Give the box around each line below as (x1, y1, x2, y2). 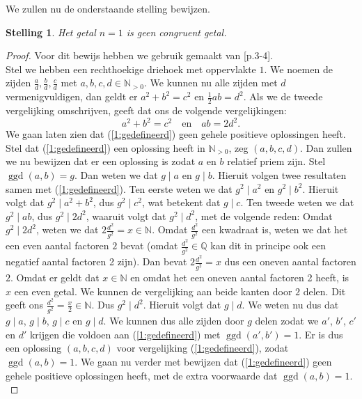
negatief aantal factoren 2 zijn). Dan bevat (6, 254, 187, 269)
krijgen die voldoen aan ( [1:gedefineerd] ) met (29, 327, 221, 341)
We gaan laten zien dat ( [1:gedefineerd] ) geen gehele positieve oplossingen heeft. (6, 127, 346, 141)
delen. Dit (303, 283, 346, 298)
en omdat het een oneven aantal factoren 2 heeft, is (130, 270, 349, 285)
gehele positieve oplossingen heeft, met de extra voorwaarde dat (6, 368, 278, 382)
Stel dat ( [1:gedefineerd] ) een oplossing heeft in (6, 140, 205, 155)
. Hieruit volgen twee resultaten (212, 167, 347, 182)
